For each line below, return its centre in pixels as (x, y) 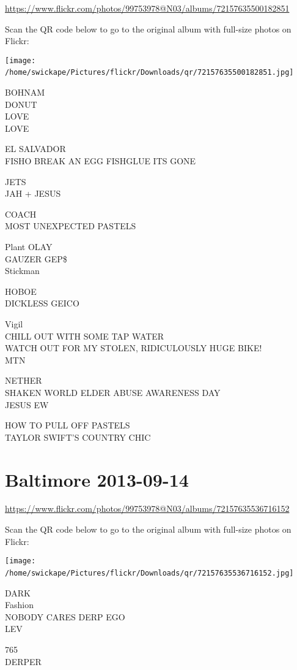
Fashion (19, 605)
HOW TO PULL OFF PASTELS (68, 425)
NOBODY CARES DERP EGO (65, 616)
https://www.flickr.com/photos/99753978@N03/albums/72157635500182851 (147, 8)
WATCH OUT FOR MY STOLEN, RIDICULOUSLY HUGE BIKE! (134, 348)
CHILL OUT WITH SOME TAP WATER (85, 336)
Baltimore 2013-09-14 (97, 479)
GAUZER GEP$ (36, 258)
